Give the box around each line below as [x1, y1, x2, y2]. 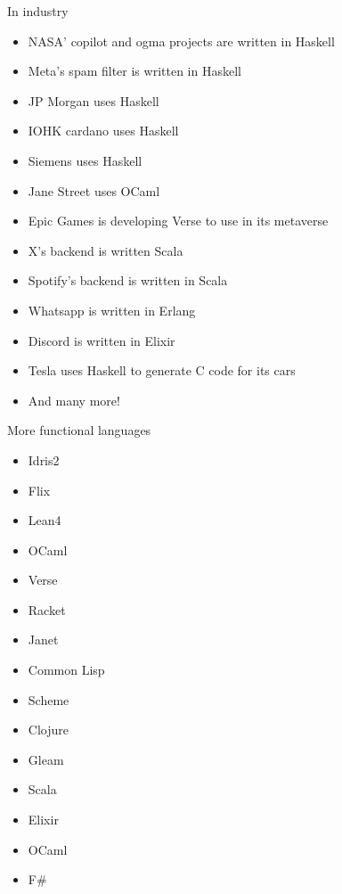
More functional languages [7, 421, 151, 439]
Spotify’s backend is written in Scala [28, 271, 228, 290]
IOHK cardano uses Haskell [28, 121, 179, 140]
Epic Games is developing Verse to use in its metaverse [28, 211, 329, 230]
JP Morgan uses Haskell [28, 91, 159, 110]
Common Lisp [28, 660, 105, 679]
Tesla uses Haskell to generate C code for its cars [28, 361, 296, 380]
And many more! [28, 390, 120, 409]
